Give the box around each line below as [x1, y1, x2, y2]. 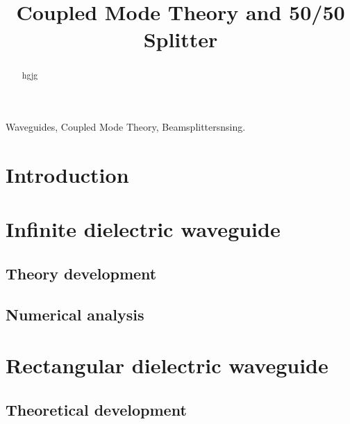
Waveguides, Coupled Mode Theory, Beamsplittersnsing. [6, 120, 246, 134]
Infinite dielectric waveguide [6, 215, 281, 243]
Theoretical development [6, 398, 187, 420]
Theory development [6, 262, 157, 284]
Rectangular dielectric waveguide [6, 351, 328, 380]
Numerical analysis [6, 303, 144, 325]
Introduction [6, 160, 129, 188]
